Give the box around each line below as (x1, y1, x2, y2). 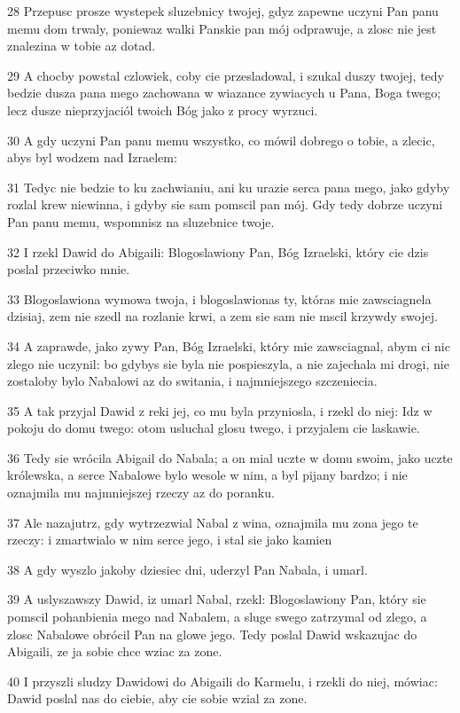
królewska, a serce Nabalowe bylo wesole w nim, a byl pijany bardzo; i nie (7, 466, 408, 484)
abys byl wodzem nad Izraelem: (7, 148, 177, 167)
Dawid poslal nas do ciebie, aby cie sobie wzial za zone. (7, 689, 308, 708)
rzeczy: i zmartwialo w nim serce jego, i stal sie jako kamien (7, 530, 332, 549)
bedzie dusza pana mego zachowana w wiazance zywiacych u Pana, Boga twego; (7, 83, 441, 102)
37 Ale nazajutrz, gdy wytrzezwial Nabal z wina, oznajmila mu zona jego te (7, 513, 418, 531)
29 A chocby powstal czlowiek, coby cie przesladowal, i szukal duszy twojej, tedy (7, 66, 445, 84)
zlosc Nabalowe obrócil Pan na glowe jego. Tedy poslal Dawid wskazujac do (7, 624, 417, 643)
